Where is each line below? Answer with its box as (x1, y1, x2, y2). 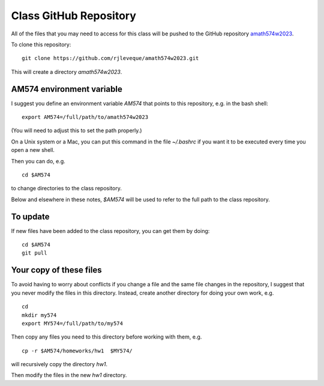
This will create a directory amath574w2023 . (11, 68, 122, 75)
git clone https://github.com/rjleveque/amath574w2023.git (22, 55, 199, 62)
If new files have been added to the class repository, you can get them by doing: (11, 227, 210, 234)
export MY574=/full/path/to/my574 (22, 320, 123, 327)
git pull (22, 250, 47, 256)
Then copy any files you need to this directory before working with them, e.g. (11, 333, 202, 340)
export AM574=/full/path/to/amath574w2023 (22, 114, 149, 121)
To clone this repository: (11, 41, 71, 48)
